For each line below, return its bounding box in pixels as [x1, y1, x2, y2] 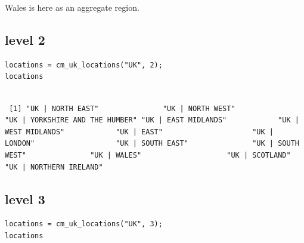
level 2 [5, 30, 45, 48]
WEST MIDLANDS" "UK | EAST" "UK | [5, 127, 274, 136]
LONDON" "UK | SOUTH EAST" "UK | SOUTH [5, 139, 299, 148]
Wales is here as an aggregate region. [5, 1, 139, 13]
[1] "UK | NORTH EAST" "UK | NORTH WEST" [9, 104, 235, 113]
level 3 [5, 189, 45, 208]
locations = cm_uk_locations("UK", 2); [5, 60, 163, 69]
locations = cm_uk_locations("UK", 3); [5, 220, 163, 229]
